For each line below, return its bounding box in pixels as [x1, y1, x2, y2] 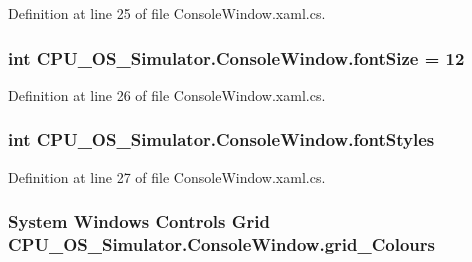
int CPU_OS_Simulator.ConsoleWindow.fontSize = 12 [8, 45, 465, 70]
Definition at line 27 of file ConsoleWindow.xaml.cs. [8, 166, 326, 187]
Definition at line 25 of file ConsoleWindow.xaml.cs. [8, 3, 326, 23]
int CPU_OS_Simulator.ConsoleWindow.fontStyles [8, 127, 435, 152]
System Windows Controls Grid [8, 209, 270, 234]
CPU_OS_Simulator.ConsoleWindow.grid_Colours [8, 232, 435, 257]
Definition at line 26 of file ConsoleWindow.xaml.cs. [8, 84, 326, 105]
